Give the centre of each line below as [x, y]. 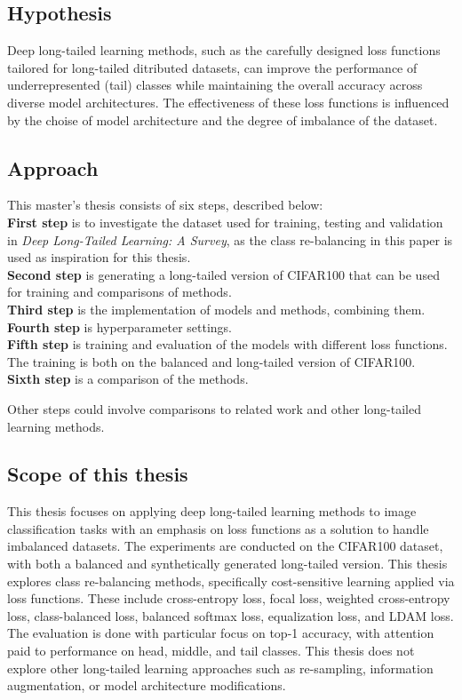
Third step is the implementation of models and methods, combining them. [216, 309]
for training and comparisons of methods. [119, 292]
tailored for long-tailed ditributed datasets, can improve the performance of [212, 67]
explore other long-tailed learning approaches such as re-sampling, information [220, 668]
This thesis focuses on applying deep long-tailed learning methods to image [212, 511]
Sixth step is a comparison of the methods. [128, 379]
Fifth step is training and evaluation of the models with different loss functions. [227, 344]
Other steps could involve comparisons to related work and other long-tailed [215, 408]
